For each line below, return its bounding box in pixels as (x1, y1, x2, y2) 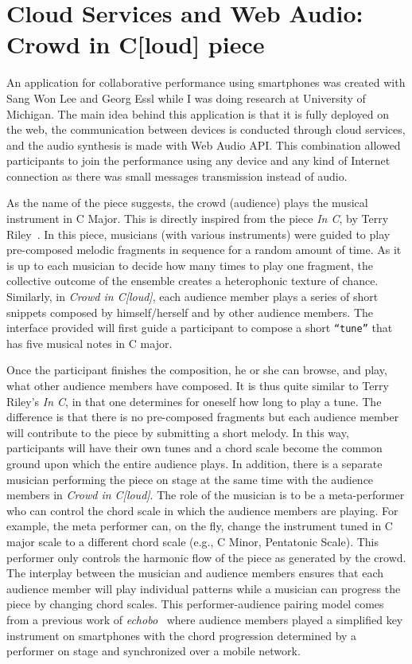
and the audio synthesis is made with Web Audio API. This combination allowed (6, 136, 401, 153)
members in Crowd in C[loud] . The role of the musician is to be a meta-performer (6, 486, 405, 503)
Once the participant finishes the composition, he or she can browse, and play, (6, 361, 387, 378)
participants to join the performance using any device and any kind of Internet (6, 152, 391, 169)
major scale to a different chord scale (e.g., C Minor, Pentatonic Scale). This (6, 533, 379, 549)
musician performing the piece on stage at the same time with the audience (6, 471, 374, 487)
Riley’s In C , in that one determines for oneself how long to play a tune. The (6, 393, 382, 409)
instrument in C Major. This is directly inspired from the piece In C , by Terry (6, 210, 389, 227)
